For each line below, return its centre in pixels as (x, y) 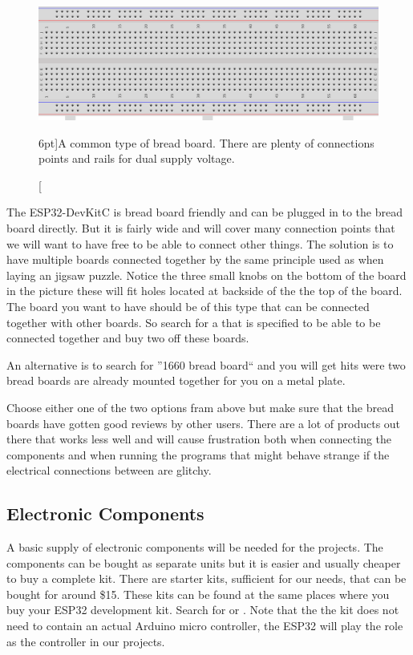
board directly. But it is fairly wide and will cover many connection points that (201, 227)
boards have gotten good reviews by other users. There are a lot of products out (204, 423)
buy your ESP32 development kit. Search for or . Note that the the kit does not (203, 610)
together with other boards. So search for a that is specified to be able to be (194, 322)
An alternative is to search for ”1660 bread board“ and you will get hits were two (206, 364)
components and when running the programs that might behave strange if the (198, 454)
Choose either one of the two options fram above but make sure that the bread (200, 407)
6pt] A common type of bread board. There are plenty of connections (206, 142)
